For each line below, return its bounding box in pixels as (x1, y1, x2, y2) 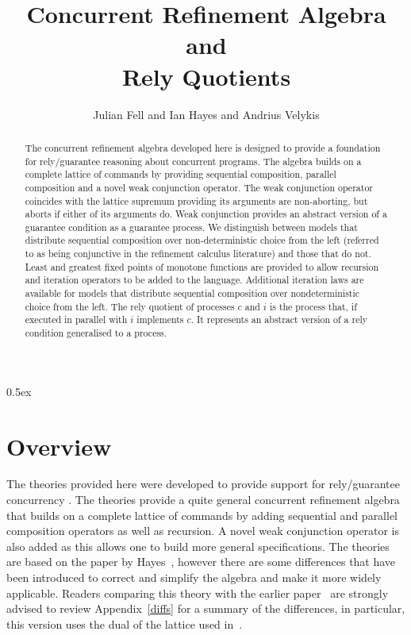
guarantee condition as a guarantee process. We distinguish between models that (25, 220, 358, 233)
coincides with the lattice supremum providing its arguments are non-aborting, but (25, 194, 368, 207)
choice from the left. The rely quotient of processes (25, 299, 235, 313)
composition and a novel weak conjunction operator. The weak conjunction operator (25, 180, 373, 194)
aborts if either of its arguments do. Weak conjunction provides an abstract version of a (25, 207, 387, 221)
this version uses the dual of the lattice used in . (6, 615, 243, 632)
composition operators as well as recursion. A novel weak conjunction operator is (6, 522, 399, 539)
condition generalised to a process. (25, 326, 167, 340)
